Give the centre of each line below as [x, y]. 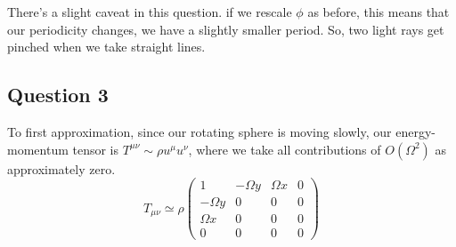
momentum [38, 149]
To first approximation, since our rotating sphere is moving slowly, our [199, 131]
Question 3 [58, 95]
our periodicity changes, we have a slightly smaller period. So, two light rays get [226, 29]
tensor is [96, 149]
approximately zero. [61, 168]
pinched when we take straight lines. [106, 47]
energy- [415, 131]
